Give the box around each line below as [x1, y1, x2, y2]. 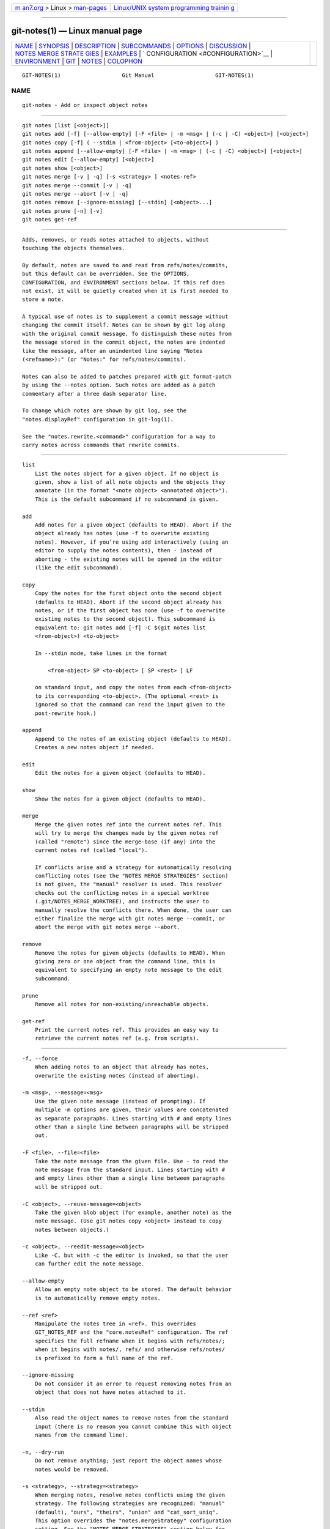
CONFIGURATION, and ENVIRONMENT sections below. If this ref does [22, 279, 226, 286]
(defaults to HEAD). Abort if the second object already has [34, 598, 222, 605]
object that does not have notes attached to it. [34, 1389, 186, 1396]
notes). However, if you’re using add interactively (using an [34, 538, 229, 546]
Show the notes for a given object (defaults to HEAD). [34, 795, 206, 802]
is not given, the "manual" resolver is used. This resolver [34, 881, 222, 888]
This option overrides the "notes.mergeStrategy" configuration [34, 1517, 232, 1524]
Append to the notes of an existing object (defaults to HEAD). [34, 735, 232, 742]
